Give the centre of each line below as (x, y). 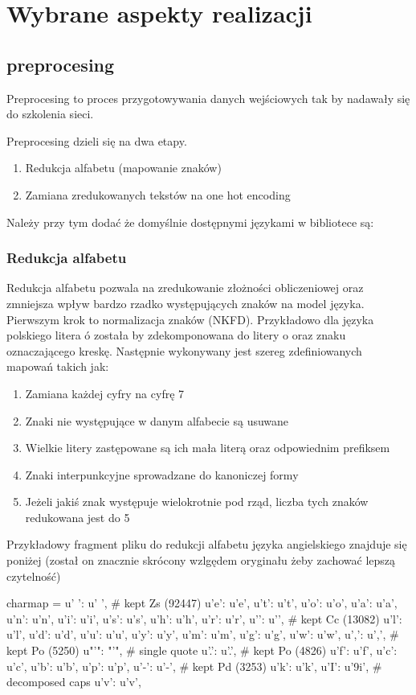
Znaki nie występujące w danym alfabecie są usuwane (157, 420)
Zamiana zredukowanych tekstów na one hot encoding (158, 194)
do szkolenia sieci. (50, 114)
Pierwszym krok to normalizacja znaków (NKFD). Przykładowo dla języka (190, 319)
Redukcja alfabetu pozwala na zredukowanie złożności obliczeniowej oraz (185, 288)
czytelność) (34, 576)
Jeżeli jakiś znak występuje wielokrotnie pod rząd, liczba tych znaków (197, 502)
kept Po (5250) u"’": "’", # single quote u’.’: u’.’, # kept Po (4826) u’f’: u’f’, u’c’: (202, 650)
